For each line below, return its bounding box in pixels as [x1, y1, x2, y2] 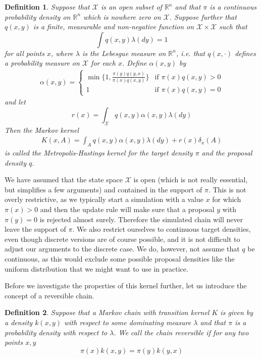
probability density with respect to [5, 327, 108, 337]
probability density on [5, 11, 71, 22]
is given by [220, 307, 253, 318]
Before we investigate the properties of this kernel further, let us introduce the [5, 280, 247, 291]
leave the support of [5, 224, 66, 234]
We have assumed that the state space [5, 174, 123, 185]
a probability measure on [5, 58, 80, 68]
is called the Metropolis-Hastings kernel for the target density [5, 147, 193, 158]
